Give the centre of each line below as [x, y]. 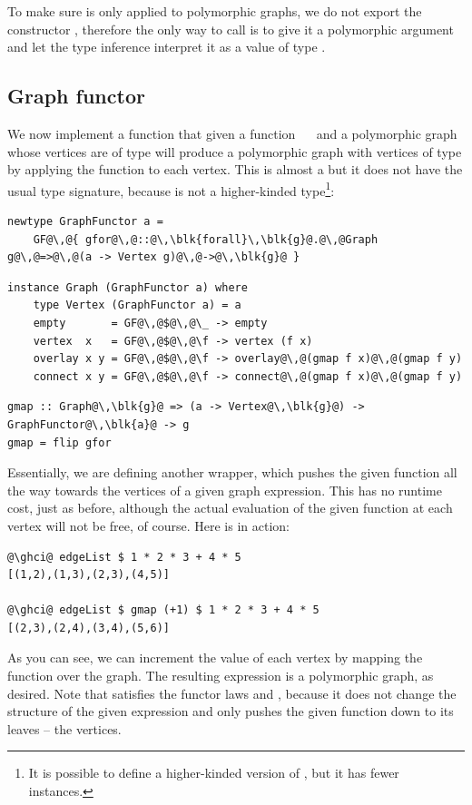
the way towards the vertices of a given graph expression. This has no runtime [225, 490]
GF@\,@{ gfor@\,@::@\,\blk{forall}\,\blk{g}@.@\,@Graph [206, 239]
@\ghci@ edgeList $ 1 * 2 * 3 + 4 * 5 [124, 557]
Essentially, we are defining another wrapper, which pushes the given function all [232, 472]
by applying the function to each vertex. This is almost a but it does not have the [235, 169]
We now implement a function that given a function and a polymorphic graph [232, 133]
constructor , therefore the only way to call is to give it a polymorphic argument [231, 29]
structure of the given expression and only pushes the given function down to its [231, 711]
